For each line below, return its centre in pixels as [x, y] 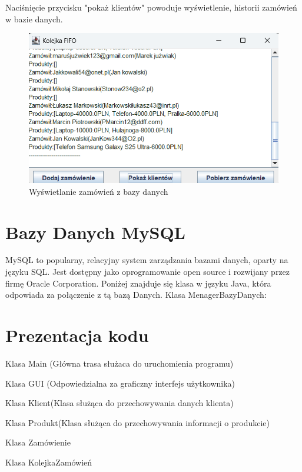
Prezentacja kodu [77, 335]
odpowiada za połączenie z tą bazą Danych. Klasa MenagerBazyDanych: [136, 295]
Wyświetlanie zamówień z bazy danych [99, 191]
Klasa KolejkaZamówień [49, 462]
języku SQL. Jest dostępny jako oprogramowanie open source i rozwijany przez [148, 272]
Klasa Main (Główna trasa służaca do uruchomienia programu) [120, 363]
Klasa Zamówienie [38, 442]
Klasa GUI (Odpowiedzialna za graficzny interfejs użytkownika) [120, 383]
